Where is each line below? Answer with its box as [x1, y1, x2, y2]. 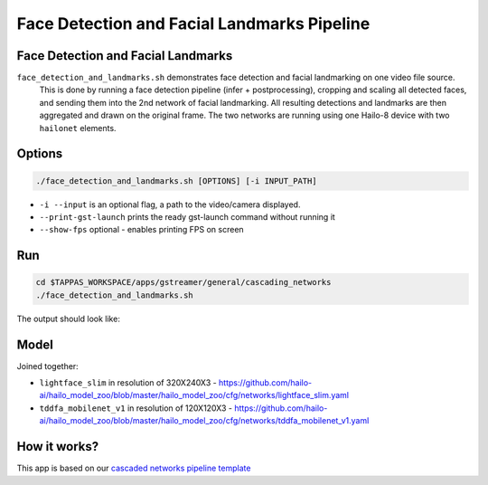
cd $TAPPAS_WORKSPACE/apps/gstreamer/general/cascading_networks [35, 277, 332, 288]
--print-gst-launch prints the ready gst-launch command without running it [39, 212, 336, 222]
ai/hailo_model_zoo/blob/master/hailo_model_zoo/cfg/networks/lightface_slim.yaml [39, 390, 350, 401]
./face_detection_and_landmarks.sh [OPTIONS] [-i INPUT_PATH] [35, 176, 317, 185]
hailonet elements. [39, 122, 117, 133]
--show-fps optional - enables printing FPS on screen [39, 224, 244, 235]
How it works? [16, 439, 99, 454]
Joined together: [16, 360, 79, 371]
